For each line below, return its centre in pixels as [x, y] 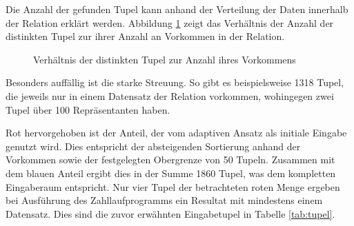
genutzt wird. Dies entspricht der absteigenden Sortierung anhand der [153, 146]
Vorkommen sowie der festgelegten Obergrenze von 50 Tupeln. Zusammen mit [170, 160]
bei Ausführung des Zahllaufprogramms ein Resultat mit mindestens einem [164, 200]
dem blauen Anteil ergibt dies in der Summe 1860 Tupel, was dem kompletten [171, 173]
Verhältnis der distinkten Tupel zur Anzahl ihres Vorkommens [165, 59]
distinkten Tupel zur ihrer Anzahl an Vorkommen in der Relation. [145, 36]
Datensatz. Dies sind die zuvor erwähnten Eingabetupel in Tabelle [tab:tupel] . [170, 213]
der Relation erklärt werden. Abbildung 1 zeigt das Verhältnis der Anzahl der [170, 22]
